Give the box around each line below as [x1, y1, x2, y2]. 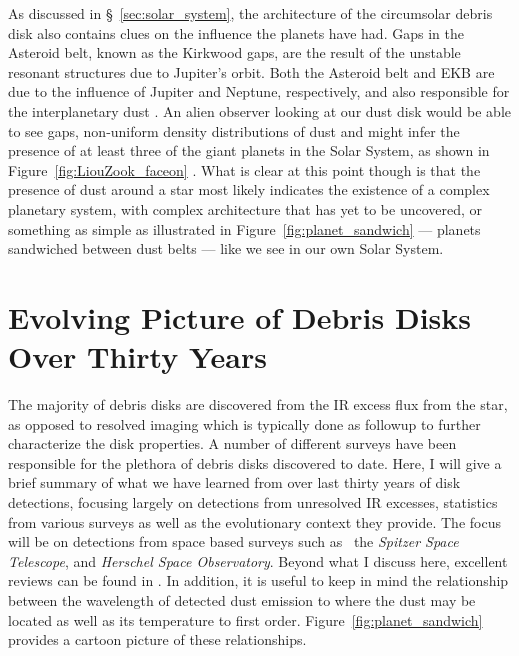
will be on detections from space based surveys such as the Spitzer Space [8, 531, 459, 552]
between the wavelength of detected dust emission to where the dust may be [8, 589, 476, 610]
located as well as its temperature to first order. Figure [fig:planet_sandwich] [8, 609, 483, 630]
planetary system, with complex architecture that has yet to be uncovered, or [8, 198, 483, 219]
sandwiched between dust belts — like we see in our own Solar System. [8, 238, 444, 259]
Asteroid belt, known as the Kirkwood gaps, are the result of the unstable [8, 42, 461, 63]
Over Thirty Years [8, 336, 267, 377]
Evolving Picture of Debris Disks [8, 296, 472, 337]
